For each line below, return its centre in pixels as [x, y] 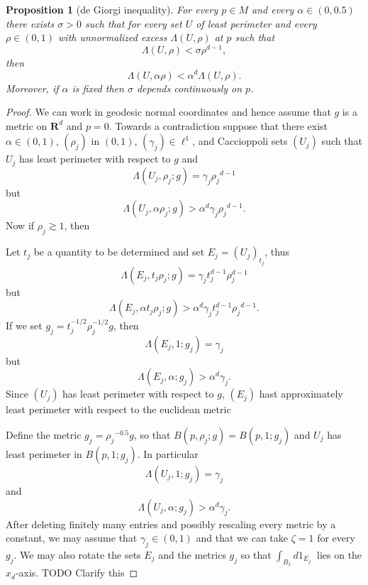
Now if [20, 225]
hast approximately [301, 394]
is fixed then [98, 88]
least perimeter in [44, 453]
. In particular [168, 453]
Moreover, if [32, 88]
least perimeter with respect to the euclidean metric [118, 409]
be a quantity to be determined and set [119, 252]
